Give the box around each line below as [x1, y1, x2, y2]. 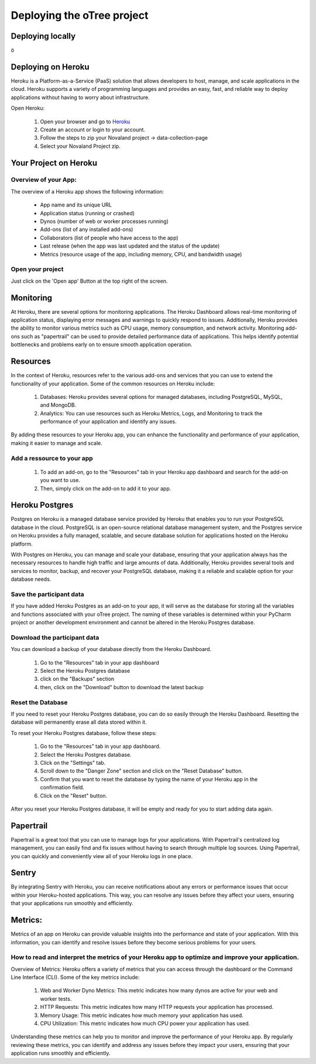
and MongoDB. [40, 402, 77, 409]
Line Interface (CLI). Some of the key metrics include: [11, 974, 140, 981]
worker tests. [40, 995, 72, 1002]
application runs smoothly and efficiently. [11, 1050, 111, 1057]
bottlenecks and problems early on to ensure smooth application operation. [11, 341, 193, 348]
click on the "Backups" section [40, 675, 115, 683]
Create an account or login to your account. [40, 126, 146, 133]
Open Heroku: [11, 104, 45, 111]
